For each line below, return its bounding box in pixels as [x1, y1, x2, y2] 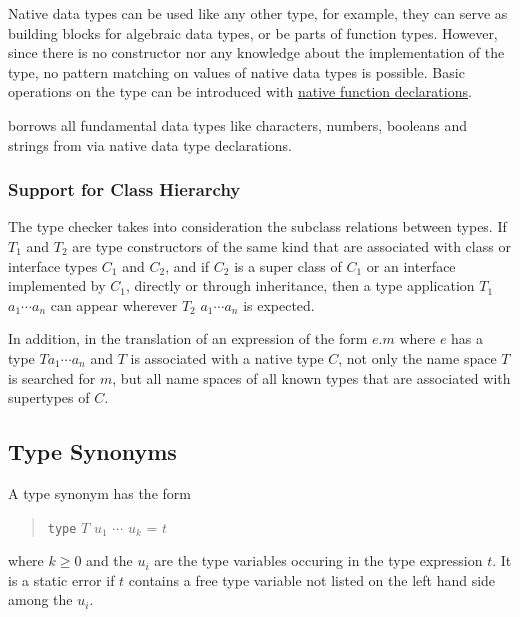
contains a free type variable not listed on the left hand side [128, 569, 496, 590]
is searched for [8, 367, 96, 388]
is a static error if [8, 569, 115, 590]
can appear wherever [50, 294, 178, 315]
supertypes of [8, 387, 90, 408]
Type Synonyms [8, 436, 177, 467]
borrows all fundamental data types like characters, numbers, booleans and [8, 114, 468, 135]
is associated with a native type [130, 347, 324, 368]
